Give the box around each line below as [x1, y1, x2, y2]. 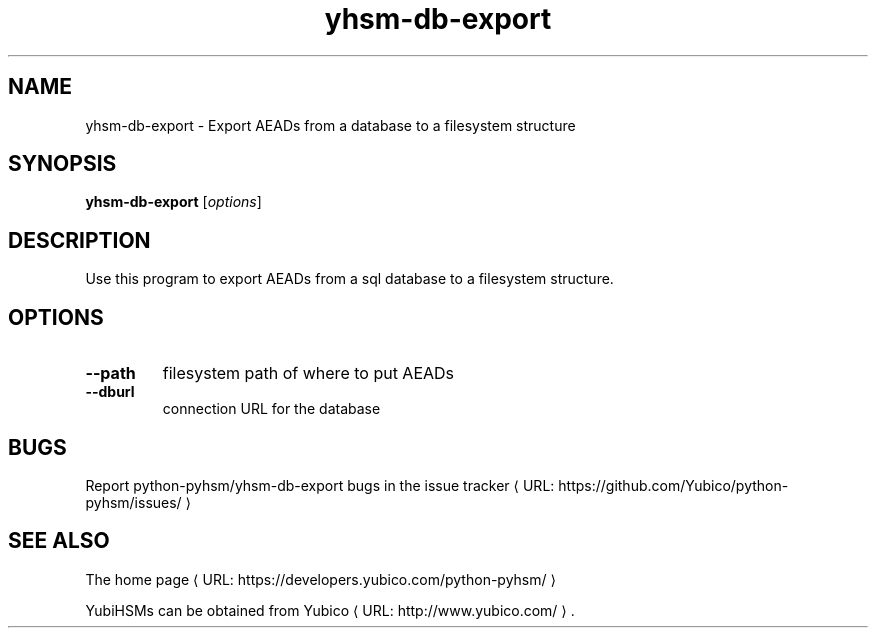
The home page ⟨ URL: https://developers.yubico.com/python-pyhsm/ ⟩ [85, 570, 556, 588]
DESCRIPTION [8, 227, 151, 253]
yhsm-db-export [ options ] [85, 193, 262, 211]
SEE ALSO [8, 528, 110, 554]
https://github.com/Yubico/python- [558, 476, 789, 494]
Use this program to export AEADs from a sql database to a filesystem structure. [85, 270, 614, 288]
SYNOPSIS [8, 151, 117, 177]
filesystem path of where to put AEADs [162, 363, 455, 384]
